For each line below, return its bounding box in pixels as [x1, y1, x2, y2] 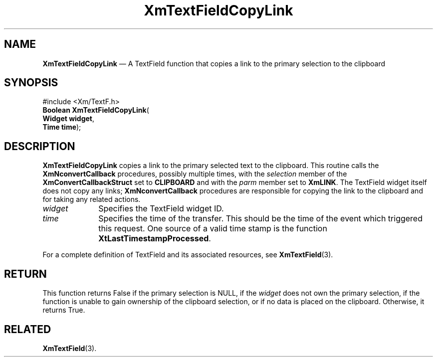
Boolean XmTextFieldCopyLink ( [42, 106, 149, 115]
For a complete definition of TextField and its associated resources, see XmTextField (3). [42, 250, 333, 259]
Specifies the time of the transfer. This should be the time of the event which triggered [98, 213, 423, 224]
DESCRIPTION [4, 140, 75, 153]
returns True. [42, 306, 85, 315]
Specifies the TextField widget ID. [98, 203, 224, 214]
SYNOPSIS [4, 76, 58, 89]
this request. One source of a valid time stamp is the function [98, 223, 327, 234]
